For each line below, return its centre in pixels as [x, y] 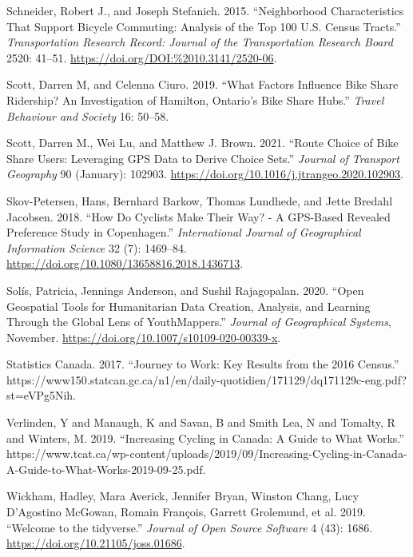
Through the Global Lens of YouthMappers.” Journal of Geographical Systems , [199, 322]
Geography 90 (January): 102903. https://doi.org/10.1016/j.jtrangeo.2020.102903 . [205, 174]
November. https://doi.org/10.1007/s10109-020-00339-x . [144, 337]
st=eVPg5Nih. [42, 395]
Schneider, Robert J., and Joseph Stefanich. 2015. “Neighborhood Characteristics [205, 10]
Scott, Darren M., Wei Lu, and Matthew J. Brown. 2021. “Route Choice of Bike [203, 143]
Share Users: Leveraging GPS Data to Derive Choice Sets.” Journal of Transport [203, 158]
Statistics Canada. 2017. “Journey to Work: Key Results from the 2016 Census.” [203, 364]
